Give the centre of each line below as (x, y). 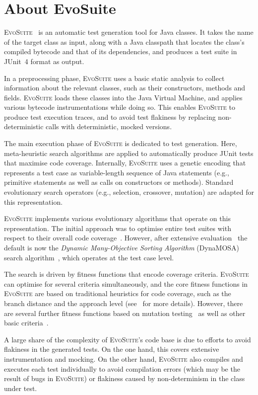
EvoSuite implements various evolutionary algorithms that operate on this (117, 218)
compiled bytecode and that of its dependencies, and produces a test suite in (121, 51)
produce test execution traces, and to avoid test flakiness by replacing (110, 117)
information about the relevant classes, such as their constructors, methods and (125, 88)
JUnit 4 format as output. (44, 61)
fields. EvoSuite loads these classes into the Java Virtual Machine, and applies (123, 97)
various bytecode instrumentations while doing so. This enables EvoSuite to (120, 107)
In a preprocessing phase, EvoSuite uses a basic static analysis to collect (114, 78)
